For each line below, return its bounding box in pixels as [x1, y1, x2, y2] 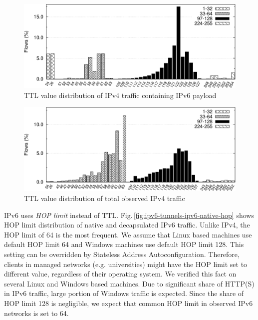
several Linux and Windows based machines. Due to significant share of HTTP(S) [4, 278, 255, 288]
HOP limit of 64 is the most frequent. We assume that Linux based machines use [4, 229, 252, 239]
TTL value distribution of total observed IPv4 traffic [24, 193, 185, 203]
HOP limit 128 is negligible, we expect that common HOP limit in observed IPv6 [4, 297, 253, 308]
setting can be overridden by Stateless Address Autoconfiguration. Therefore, [4, 248, 240, 259]
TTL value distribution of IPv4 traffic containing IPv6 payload [24, 89, 217, 100]
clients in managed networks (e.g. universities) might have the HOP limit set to [4, 258, 248, 269]
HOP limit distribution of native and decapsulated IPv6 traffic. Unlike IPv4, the [4, 219, 250, 230]
